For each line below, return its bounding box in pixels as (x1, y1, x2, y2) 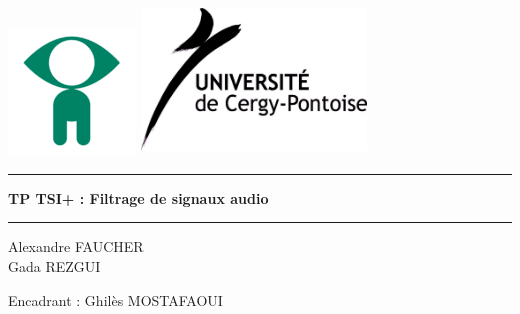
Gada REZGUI (8, 255, 101, 276)
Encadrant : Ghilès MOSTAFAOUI (8, 289, 223, 310)
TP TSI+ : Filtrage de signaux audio (8, 187, 269, 208)
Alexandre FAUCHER (8, 236, 144, 257)
